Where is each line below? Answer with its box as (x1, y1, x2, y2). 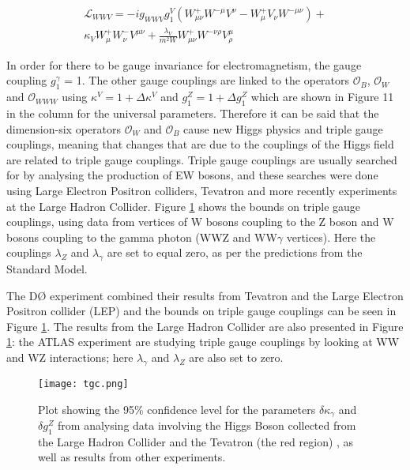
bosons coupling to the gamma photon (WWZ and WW (6, 228, 277, 245)
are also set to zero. (189, 349, 284, 366)
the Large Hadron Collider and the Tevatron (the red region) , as (38, 433, 354, 449)
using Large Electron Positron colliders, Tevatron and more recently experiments (6, 182, 397, 198)
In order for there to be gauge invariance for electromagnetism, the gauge (6, 56, 362, 73)
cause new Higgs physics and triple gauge (183, 120, 383, 137)
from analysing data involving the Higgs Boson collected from (58, 416, 356, 433)
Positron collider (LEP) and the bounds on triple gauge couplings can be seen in (6, 303, 397, 319)
